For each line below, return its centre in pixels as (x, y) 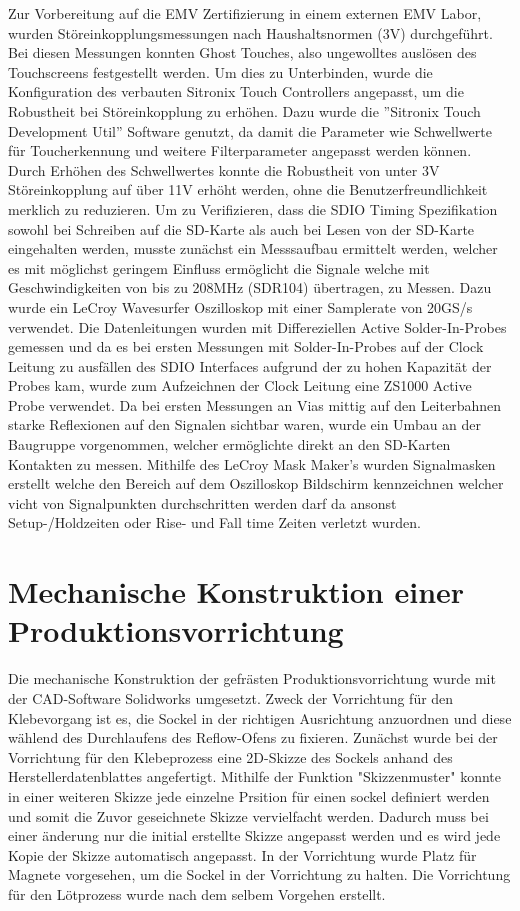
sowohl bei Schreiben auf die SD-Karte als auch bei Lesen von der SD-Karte (241, 228)
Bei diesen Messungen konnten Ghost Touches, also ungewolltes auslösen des (242, 52)
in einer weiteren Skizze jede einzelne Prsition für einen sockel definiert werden (249, 795)
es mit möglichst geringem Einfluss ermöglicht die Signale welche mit (219, 267)
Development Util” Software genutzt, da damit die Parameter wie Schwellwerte (250, 130)
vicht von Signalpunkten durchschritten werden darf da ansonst (202, 502)
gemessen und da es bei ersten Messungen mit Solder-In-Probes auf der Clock (246, 346)
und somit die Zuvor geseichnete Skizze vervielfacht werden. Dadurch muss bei (248, 815)
